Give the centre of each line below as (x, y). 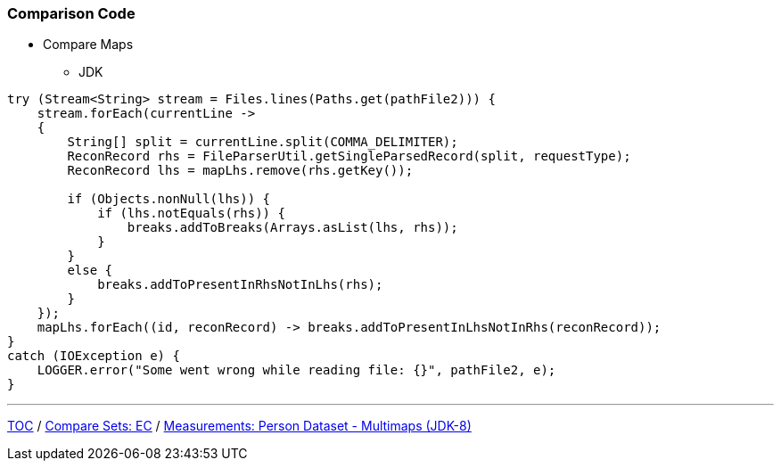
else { (90, 271)
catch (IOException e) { (94, 356)
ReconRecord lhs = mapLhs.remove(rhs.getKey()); (240, 171)
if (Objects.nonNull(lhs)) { (169, 199)
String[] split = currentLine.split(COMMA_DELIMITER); (263, 142)
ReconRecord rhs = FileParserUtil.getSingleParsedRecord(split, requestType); (349, 156)
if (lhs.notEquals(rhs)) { (191, 213)
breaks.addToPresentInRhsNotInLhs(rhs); (240, 285)
